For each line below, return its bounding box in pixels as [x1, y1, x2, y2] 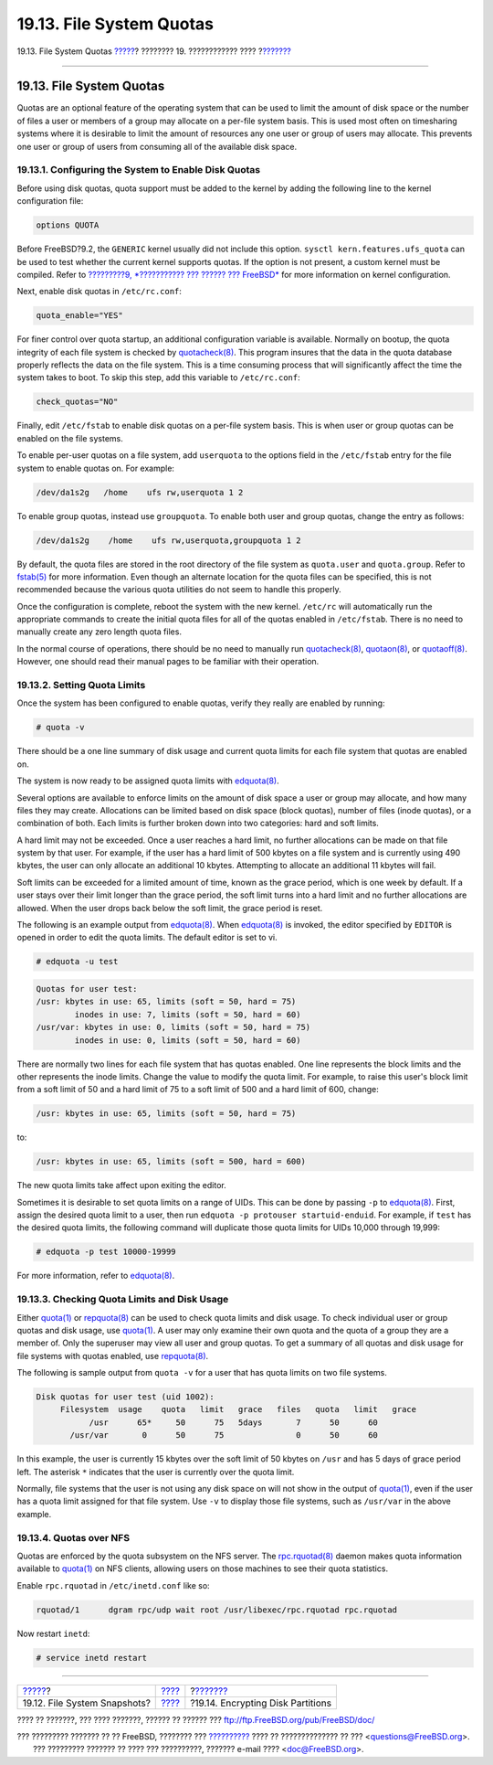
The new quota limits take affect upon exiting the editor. [16, 1180, 227, 1191]
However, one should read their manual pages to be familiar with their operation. [16, 656, 320, 667]
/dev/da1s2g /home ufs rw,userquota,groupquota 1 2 [36, 535, 301, 546]
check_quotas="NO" [36, 397, 119, 407]
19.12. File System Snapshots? [22, 1696, 151, 1709]
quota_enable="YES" [36, 311, 123, 321]
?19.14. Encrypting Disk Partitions [190, 1696, 332, 1709]
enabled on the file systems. [16, 432, 123, 443]
